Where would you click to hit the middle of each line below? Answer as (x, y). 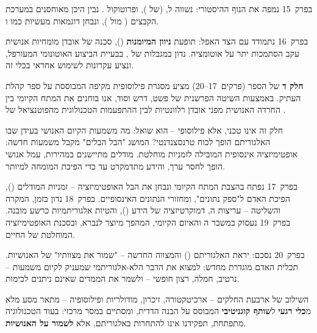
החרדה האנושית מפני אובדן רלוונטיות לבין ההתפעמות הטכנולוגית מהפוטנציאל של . (146, 109)
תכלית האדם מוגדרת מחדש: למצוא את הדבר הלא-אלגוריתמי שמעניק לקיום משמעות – (152, 266)
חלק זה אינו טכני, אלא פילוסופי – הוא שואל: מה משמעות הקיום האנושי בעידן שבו (144, 130)
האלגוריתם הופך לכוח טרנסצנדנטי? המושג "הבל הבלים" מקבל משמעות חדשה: (138, 142)
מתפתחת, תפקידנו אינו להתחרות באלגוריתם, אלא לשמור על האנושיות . (126, 323)
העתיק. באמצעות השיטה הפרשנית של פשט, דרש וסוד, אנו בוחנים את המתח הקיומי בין (153, 97)
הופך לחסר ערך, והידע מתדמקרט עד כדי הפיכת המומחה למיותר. (116, 166)
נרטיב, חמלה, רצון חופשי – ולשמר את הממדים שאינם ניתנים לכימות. (123, 278)
